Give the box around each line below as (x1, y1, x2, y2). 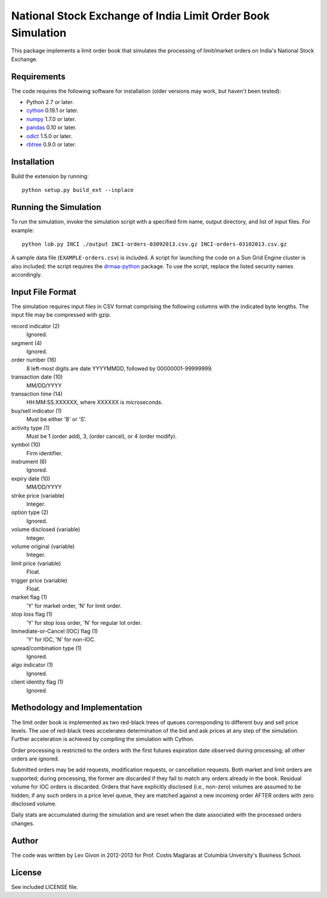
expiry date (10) (11, 475, 51, 482)
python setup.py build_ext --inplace (22, 187, 134, 194)
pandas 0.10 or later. (26, 124, 77, 131)
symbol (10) (11, 441, 41, 448)
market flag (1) (11, 593, 48, 601)
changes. (11, 819, 35, 827)
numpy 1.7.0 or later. (26, 115, 76, 122)
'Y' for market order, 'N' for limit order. (26, 602, 122, 609)
